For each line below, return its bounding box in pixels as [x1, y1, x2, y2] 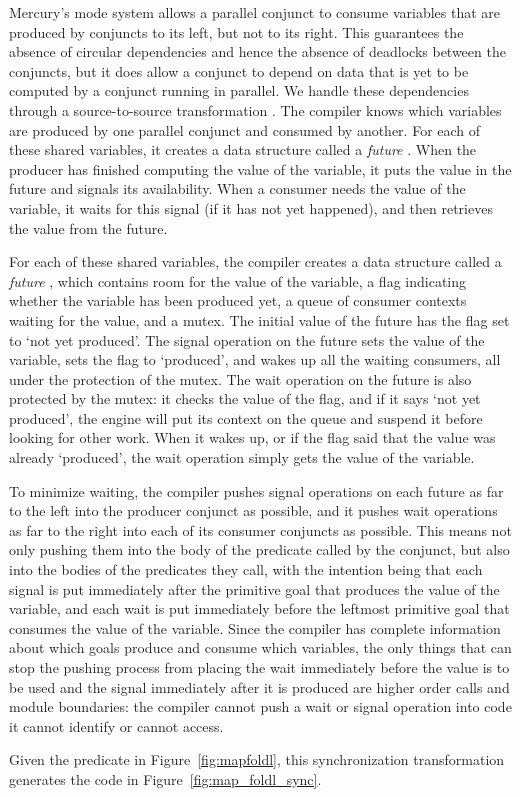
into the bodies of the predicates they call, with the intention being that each [9, 559, 483, 580]
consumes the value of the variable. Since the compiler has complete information [9, 617, 501, 638]
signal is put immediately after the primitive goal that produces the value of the [9, 578, 500, 599]
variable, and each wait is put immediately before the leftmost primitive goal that [9, 598, 510, 619]
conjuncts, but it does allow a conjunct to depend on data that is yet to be [9, 60, 469, 81]
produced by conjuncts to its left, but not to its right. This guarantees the [9, 21, 464, 42]
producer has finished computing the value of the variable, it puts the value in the [9, 158, 512, 179]
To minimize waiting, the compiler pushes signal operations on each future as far [9, 480, 504, 501]
